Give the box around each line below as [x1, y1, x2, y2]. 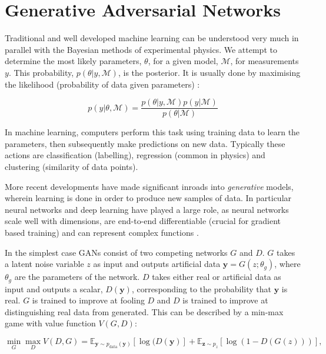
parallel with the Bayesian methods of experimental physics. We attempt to [5, 43, 277, 55]
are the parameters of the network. [14, 270, 140, 283]
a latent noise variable [5, 258, 84, 270]
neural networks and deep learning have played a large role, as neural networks [5, 203, 289, 215]
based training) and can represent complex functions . [5, 226, 199, 238]
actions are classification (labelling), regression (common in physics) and [5, 149, 265, 161]
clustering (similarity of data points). [5, 160, 138, 172]
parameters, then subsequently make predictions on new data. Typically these [5, 137, 285, 149]
